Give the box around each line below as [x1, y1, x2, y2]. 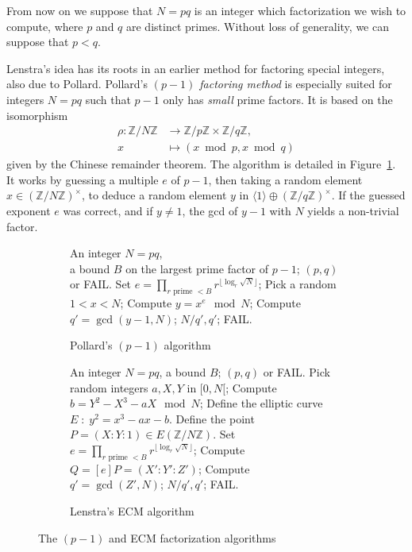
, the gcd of [182, 203, 238, 218]
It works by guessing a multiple [6, 171, 159, 187]
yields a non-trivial [307, 203, 399, 218]
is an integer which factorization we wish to [194, 2, 406, 18]
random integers [70, 379, 148, 396]
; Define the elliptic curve [199, 395, 323, 411]
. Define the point [168, 410, 255, 427]
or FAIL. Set [70, 276, 132, 292]
